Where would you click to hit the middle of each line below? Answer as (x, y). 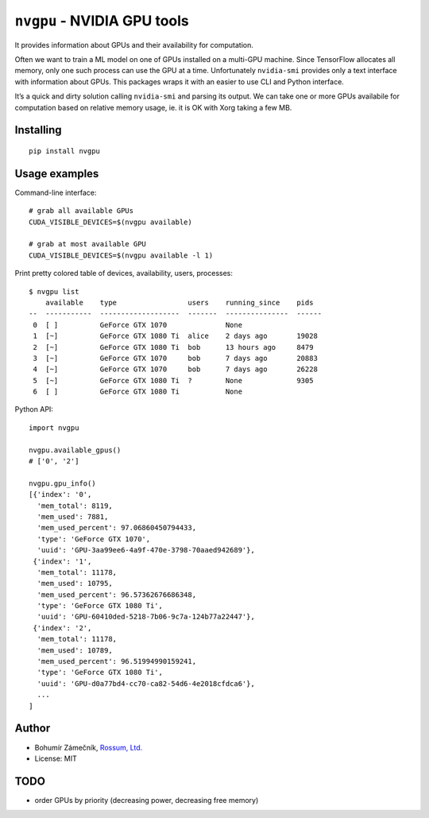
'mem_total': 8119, (75, 506)
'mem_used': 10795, (75, 583)
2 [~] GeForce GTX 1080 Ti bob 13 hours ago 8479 (173, 347)
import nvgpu (54, 428)
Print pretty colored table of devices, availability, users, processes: (124, 273)
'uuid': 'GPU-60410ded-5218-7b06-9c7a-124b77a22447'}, (146, 617)
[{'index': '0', (60, 494)
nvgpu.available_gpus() (75, 450)
